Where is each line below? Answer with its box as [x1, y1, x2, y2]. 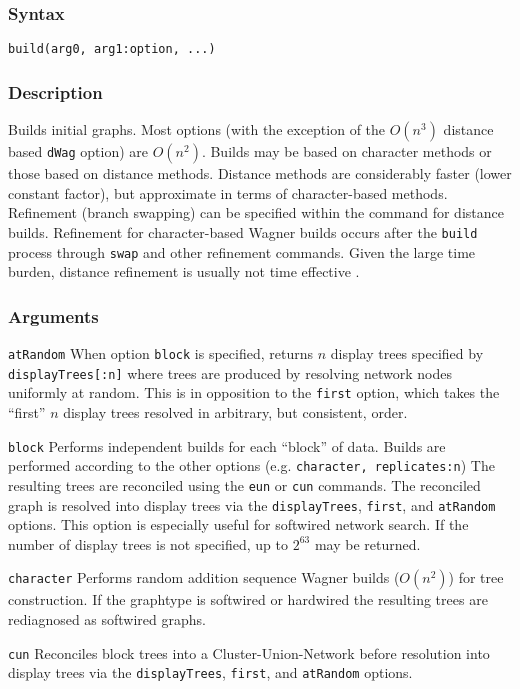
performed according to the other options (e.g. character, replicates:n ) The [8, 455, 495, 476]
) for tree [448, 567, 504, 588]
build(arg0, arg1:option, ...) [8, 42, 216, 57]
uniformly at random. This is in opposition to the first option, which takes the [8, 382, 500, 403]
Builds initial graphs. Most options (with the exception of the [8, 119, 386, 140]
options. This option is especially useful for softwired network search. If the [8, 514, 469, 535]
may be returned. [314, 533, 421, 554]
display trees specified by [330, 343, 484, 363]
